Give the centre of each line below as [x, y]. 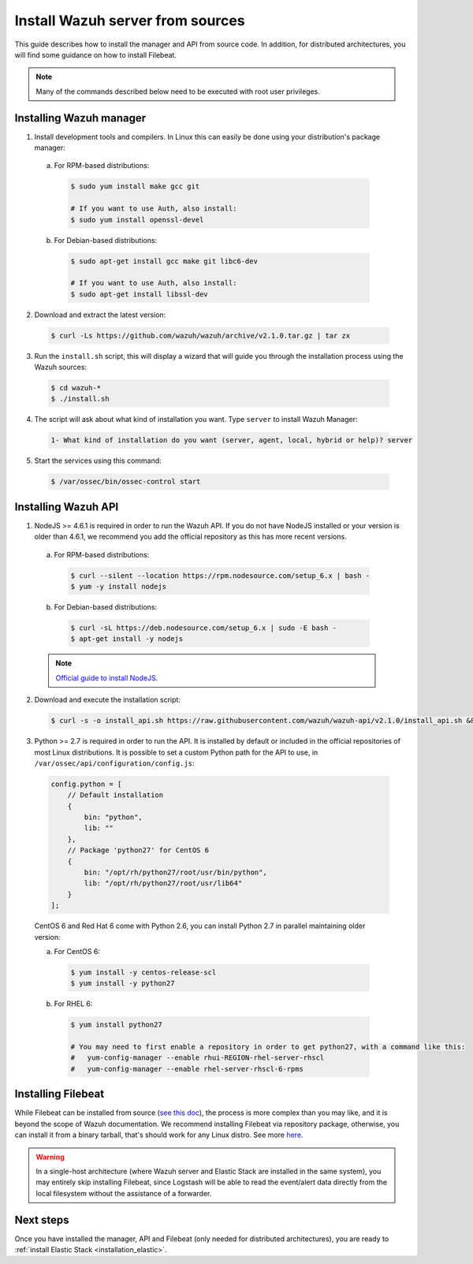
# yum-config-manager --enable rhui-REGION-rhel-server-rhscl [197, 1058]
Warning [50, 1157]
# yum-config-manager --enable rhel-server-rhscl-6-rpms [187, 1069]
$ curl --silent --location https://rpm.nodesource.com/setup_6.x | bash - [220, 575]
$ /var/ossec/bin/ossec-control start [126, 482]
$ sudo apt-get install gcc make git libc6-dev [164, 261]
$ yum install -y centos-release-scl [143, 972]
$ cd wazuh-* [76, 388]
